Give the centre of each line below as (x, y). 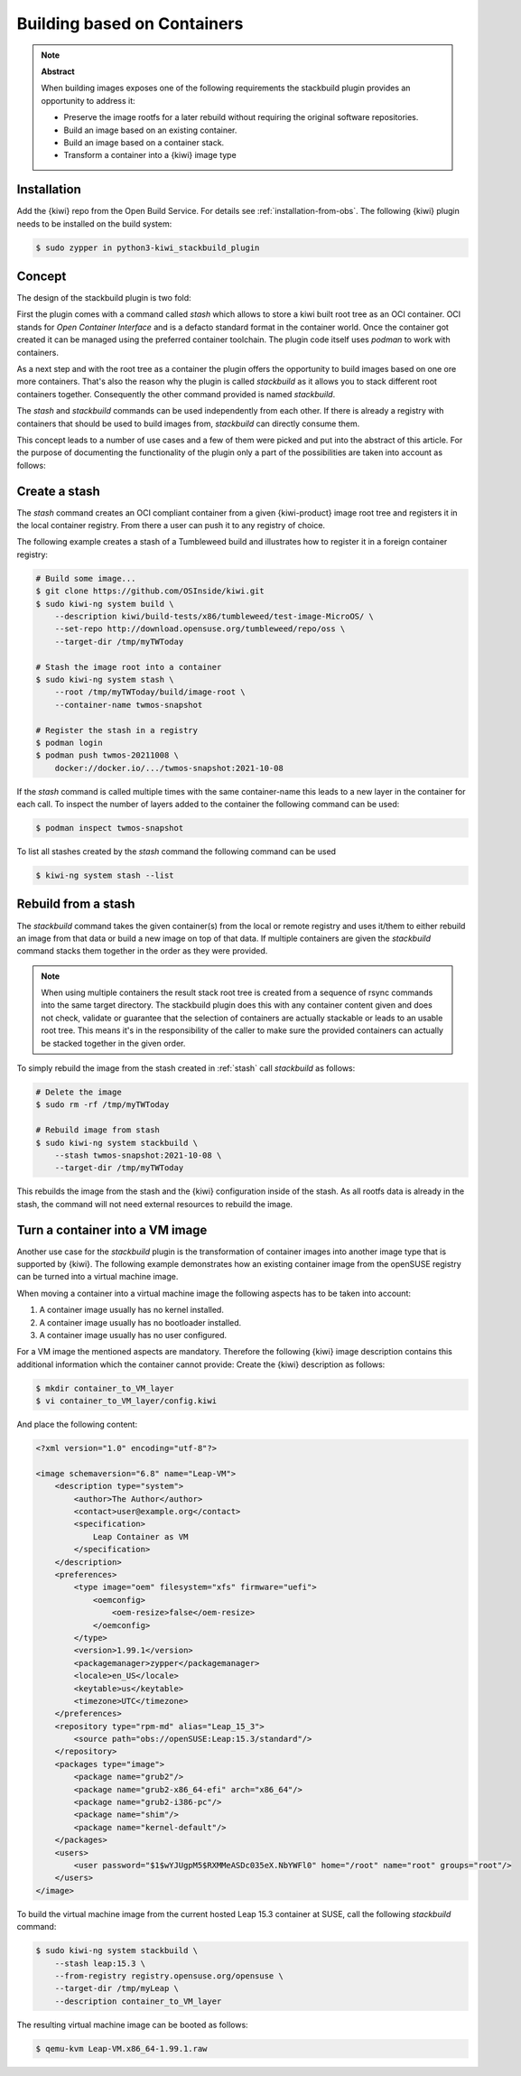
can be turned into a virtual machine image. (98, 1277)
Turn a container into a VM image (112, 1229)
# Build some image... (86, 578)
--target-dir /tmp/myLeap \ (117, 1988)
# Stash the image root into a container (129, 667)
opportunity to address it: (88, 100)
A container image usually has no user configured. (133, 1335)
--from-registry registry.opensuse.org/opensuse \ (169, 1976)
